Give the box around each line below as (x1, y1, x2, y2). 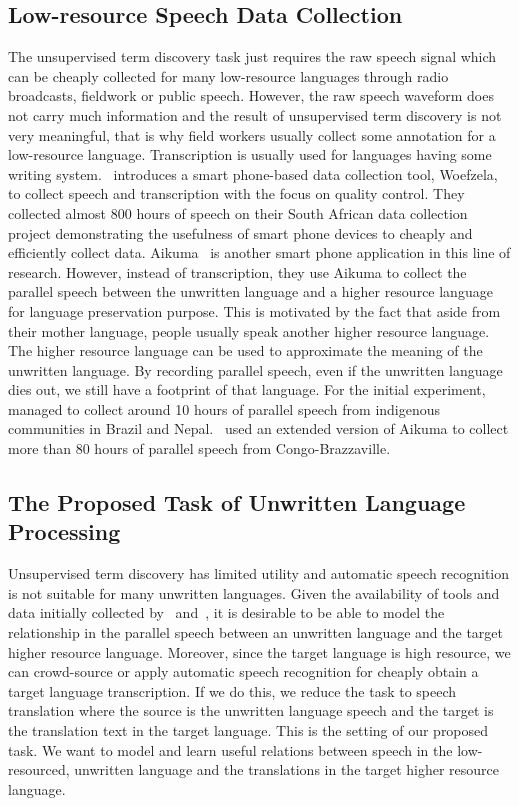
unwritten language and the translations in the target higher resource (74, 759, 500, 780)
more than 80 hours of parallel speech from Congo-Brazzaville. (8, 438, 391, 459)
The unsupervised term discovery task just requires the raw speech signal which (8, 46, 497, 67)
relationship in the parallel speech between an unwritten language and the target (8, 622, 503, 643)
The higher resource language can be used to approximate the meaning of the (8, 340, 483, 361)
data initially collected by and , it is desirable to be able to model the (8, 602, 445, 623)
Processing (8, 516, 121, 547)
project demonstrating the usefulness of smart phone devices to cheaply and (8, 222, 473, 243)
